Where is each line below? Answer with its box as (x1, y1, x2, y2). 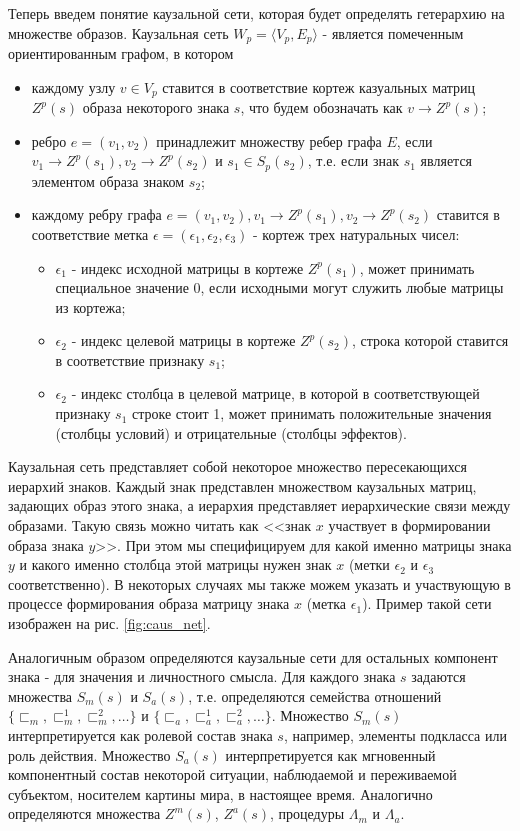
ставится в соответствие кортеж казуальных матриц (162, 76, 476, 97)
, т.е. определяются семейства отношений (188, 685, 442, 706)
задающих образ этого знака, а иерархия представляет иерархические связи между (8, 495, 511, 516)
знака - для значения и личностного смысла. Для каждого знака (8, 666, 396, 687)
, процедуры (270, 803, 345, 824)
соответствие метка (31, 223, 149, 244)
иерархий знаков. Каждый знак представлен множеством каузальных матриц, (8, 475, 477, 496)
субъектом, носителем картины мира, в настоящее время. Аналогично (8, 783, 433, 804)
